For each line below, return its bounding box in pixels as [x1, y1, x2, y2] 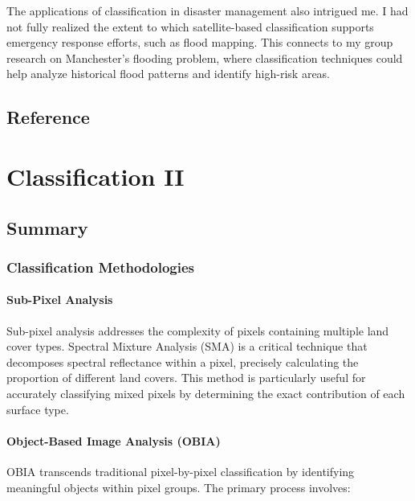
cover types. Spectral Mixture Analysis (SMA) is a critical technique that [6, 338, 368, 355]
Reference [6, 105, 90, 129]
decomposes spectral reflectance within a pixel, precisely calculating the [6, 353, 359, 370]
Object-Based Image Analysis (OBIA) [6, 432, 221, 449]
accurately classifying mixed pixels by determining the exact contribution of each [6, 384, 405, 401]
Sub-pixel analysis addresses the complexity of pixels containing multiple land [6, 322, 389, 339]
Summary [6, 215, 88, 240]
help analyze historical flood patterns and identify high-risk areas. [6, 65, 331, 82]
